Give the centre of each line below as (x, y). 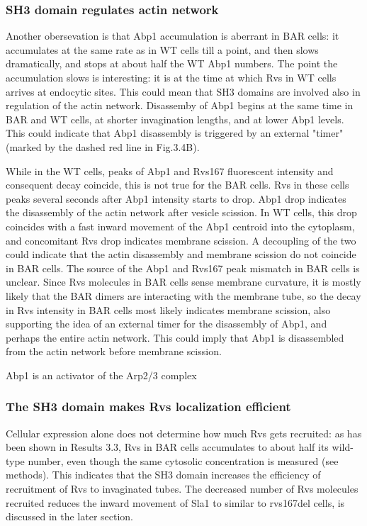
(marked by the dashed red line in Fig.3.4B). (103, 146)
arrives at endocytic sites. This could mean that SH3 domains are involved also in (183, 91)
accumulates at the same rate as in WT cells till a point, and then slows (162, 49)
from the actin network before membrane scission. (114, 351)
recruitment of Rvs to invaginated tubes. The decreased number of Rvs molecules (182, 489)
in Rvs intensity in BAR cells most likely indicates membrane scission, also (168, 309)
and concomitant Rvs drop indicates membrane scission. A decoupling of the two (181, 240)
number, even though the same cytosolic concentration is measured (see (183, 460)
